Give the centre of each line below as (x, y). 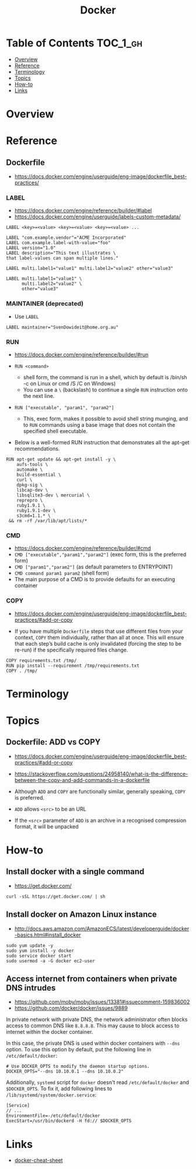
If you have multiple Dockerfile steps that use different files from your (99, 631)
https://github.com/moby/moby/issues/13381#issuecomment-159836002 (102, 1002)
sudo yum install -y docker (40, 951)
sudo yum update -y (30, 945)
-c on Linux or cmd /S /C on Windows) (69, 383)
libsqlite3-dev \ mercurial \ (53, 495)
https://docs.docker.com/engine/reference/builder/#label (83, 211)
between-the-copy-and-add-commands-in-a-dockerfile (82, 780)
